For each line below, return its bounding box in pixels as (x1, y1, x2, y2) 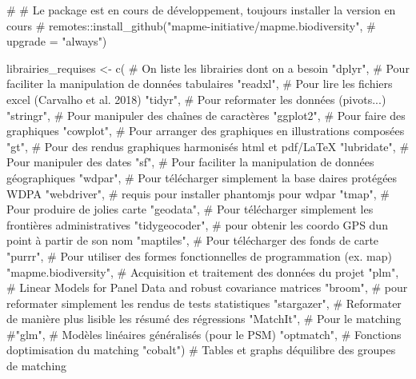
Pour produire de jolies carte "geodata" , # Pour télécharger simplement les (6, 201, 374, 217)
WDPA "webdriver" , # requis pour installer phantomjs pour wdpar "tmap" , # (6, 185, 390, 201)
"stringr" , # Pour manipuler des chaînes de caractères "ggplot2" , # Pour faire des (6, 106, 406, 123)
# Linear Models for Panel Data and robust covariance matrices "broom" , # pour (6, 279, 408, 296)
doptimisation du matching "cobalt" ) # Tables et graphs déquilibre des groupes (6, 341, 396, 358)
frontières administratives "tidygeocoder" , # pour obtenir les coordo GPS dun (6, 216, 388, 233)
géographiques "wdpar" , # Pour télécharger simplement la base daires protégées (6, 169, 398, 186)
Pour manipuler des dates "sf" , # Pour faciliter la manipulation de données (6, 154, 374, 170)
